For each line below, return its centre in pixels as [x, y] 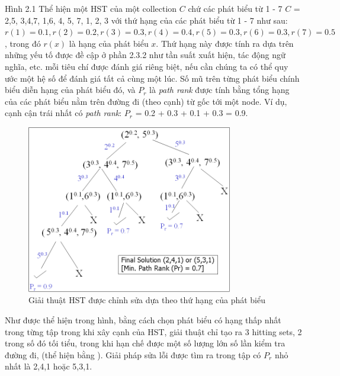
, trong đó [23, 43]
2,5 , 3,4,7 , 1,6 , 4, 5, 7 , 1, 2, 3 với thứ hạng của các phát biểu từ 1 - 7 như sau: [146, 20]
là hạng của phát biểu [109, 43]
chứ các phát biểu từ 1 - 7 [235, 8]
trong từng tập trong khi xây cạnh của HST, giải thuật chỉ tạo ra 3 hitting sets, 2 [153, 331]
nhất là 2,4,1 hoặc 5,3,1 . [49, 366]
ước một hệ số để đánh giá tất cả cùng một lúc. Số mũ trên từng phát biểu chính [152, 78]
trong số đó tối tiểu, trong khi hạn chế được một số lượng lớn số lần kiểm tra [145, 343]
